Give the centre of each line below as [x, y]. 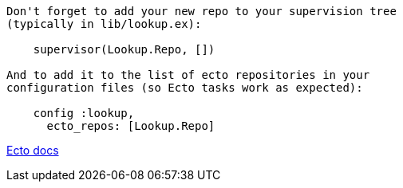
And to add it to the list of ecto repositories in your [188, 75]
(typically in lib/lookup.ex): [104, 24]
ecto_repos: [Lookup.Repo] [131, 126]
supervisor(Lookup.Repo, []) [124, 49]
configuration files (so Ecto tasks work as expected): [185, 88]
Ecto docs [33, 150]
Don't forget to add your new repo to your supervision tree [201, 11]
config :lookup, [84, 113]
